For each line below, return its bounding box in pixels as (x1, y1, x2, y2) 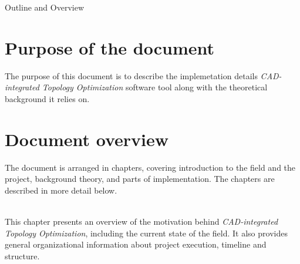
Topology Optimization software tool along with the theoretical (42, 81, 268, 93)
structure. (5, 249, 40, 262)
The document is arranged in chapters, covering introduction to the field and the (5, 161, 296, 173)
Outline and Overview (5, 1, 85, 13)
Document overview (5, 127, 168, 151)
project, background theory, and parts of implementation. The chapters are (5, 172, 275, 185)
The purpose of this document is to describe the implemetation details (5, 69, 258, 82)
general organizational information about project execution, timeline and (5, 238, 267, 251)
